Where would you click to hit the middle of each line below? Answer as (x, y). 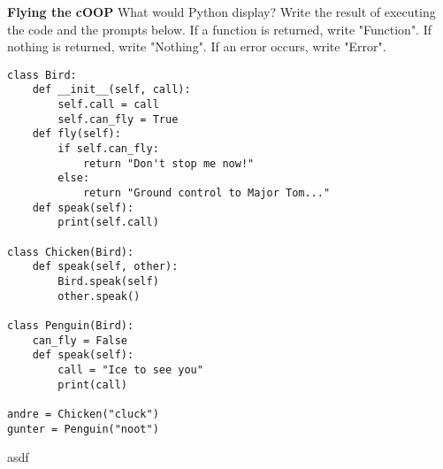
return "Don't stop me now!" (168, 163)
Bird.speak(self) (108, 281)
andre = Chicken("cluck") (83, 414)
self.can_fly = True (118, 119)
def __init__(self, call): (111, 90)
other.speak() (99, 296)
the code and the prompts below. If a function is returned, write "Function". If (220, 29)
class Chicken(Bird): (71, 252)
